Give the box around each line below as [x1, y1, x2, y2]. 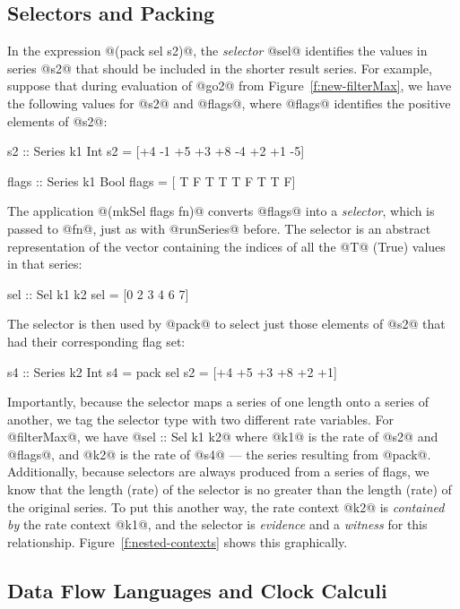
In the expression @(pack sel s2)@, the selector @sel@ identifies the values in [7, 41, 428, 60]
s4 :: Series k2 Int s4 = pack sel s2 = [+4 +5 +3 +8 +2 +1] [7, 362, 337, 381]
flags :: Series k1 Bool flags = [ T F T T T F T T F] [7, 171, 296, 190]
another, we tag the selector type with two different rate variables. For [7, 409, 395, 428]
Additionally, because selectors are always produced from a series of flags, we [7, 462, 430, 481]
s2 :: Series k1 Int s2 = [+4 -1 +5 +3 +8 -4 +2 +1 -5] [7, 142, 305, 160]
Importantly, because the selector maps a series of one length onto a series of [7, 392, 430, 411]
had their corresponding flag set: [7, 331, 186, 350]
